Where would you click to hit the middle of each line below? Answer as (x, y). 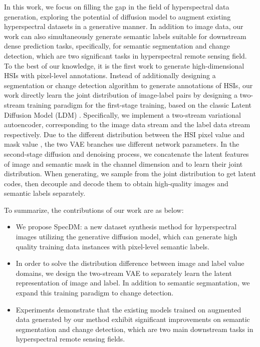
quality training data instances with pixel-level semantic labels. (112, 246)
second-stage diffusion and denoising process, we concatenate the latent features (126, 153)
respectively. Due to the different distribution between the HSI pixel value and (124, 134)
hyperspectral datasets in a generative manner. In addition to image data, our (124, 26)
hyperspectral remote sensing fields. (70, 339)
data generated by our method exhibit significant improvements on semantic (133, 319)
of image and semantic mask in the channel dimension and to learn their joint (123, 163)
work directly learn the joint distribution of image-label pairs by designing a (121, 95)
